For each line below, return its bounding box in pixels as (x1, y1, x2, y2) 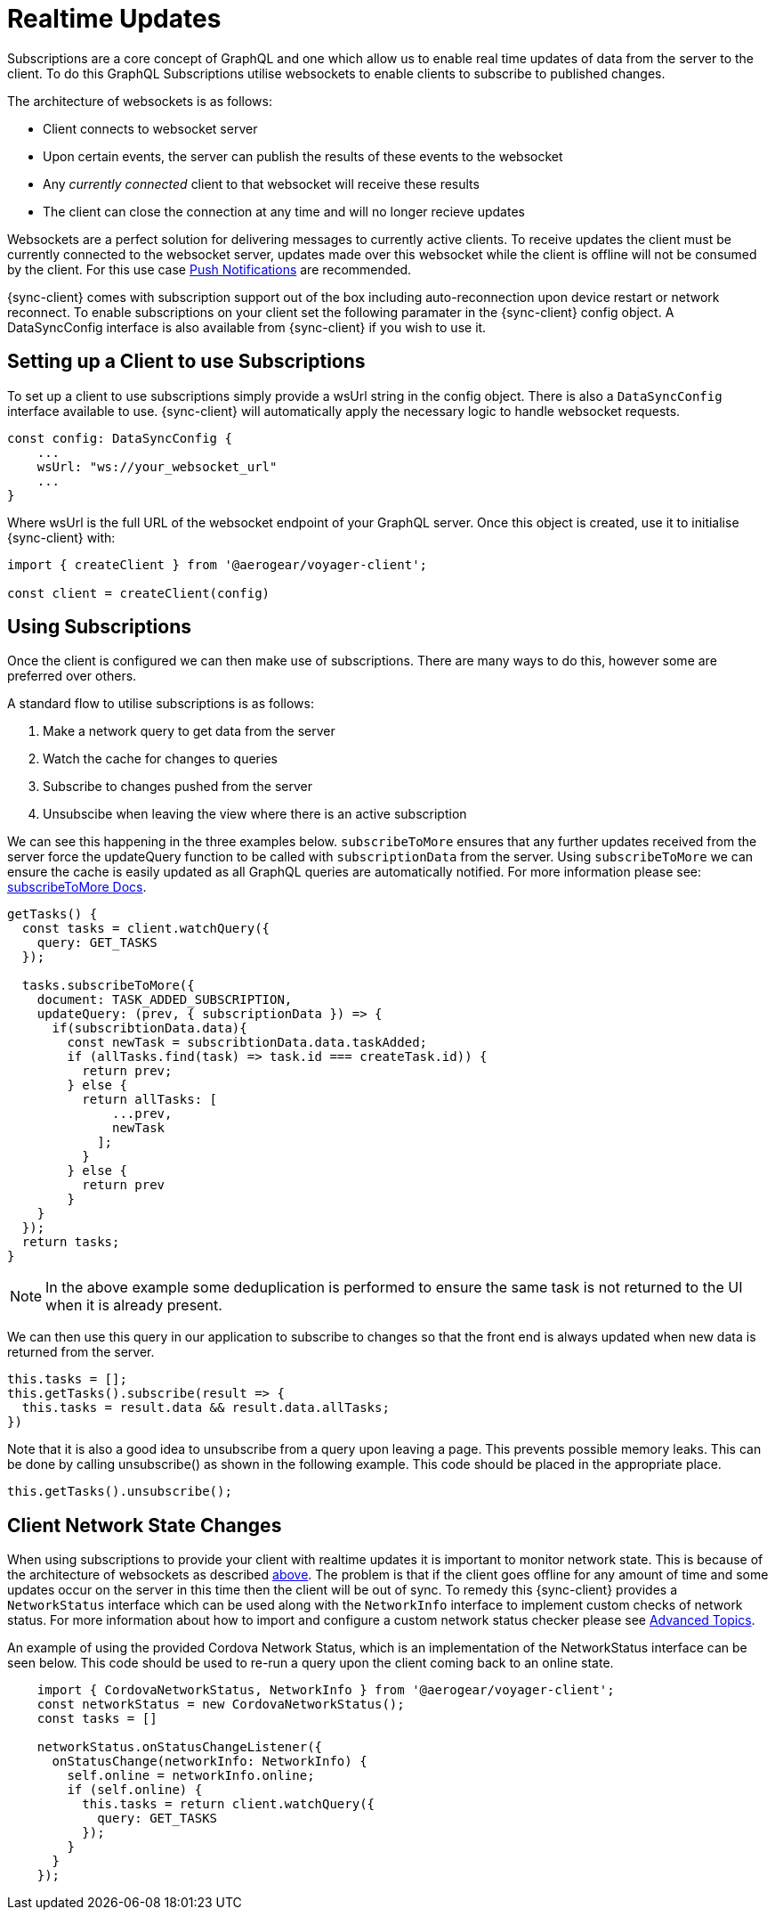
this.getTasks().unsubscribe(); (7, 1484, 232, 1499)
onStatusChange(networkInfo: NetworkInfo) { (52, 1754, 367, 1769)
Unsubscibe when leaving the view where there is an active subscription (43, 806, 467, 822)
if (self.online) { (67, 1782, 203, 1798)
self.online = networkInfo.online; (67, 1768, 315, 1783)
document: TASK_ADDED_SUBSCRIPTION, (36, 992, 293, 1007)
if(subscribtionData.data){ (52, 1021, 247, 1036)
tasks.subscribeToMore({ (21, 978, 195, 993)
